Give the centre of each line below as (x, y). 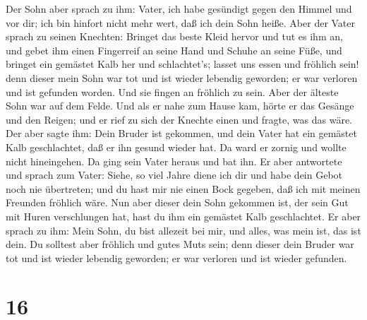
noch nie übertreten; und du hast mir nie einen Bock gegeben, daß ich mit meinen (183, 188)
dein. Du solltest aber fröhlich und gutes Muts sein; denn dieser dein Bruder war (180, 244)
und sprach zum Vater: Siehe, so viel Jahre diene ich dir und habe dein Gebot (174, 175)
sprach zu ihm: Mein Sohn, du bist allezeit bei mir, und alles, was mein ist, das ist (183, 230)
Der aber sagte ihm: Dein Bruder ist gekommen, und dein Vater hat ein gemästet (181, 133)
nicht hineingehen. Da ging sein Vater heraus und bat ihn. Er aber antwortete (174, 161)
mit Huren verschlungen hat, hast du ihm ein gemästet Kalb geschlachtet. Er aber (183, 216)
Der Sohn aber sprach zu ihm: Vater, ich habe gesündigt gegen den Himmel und (179, 8)
